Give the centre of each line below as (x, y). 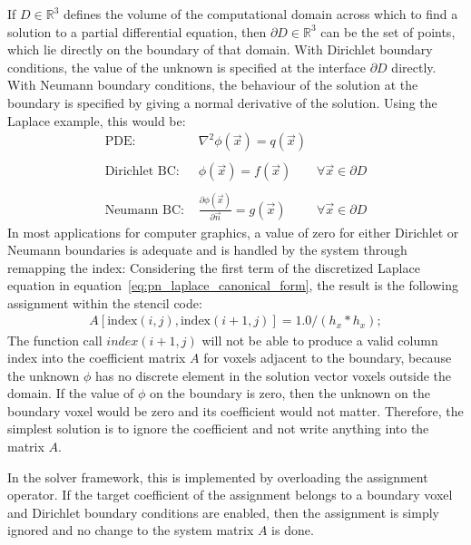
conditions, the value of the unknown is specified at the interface (186, 67)
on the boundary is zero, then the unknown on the (289, 393)
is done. (293, 530)
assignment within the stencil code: (105, 302)
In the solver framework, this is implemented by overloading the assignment (218, 477)
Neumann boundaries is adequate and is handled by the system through (207, 250)
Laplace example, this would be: (97, 120)
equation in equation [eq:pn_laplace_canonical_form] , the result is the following (233, 285)
